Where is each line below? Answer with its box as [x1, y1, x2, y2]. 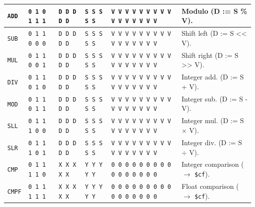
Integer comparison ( [181, 159, 244, 169]
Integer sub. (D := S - [181, 93, 248, 103]
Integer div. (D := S [181, 137, 242, 147]
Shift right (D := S [181, 50, 239, 60]
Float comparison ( [181, 181, 239, 191]
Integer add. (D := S [181, 72, 244, 82]
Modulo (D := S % [181, 5, 247, 16]
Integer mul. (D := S [181, 115, 244, 126]
